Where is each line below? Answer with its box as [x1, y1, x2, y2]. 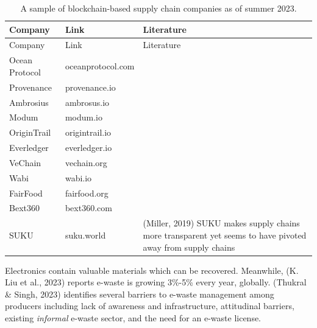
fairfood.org [65, 186, 109, 199]
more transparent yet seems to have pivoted [143, 228, 307, 241]
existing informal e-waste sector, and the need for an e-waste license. [5, 311, 261, 324]
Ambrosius [9, 96, 49, 108]
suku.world [65, 228, 106, 241]
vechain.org [65, 156, 107, 169]
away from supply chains [143, 240, 235, 253]
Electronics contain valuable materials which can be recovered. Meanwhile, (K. [5, 263, 299, 276]
